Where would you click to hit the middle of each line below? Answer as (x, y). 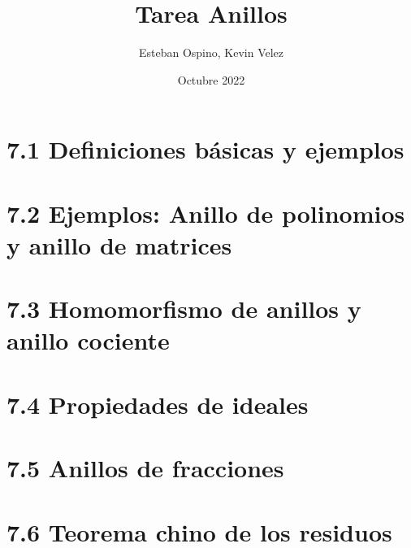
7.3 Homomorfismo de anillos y (184, 309)
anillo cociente (88, 340)
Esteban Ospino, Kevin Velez (211, 52)
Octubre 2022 (211, 79)
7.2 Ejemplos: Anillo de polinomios (206, 213)
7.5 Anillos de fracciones (145, 468)
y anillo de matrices (119, 244)
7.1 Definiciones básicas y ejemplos (205, 149)
